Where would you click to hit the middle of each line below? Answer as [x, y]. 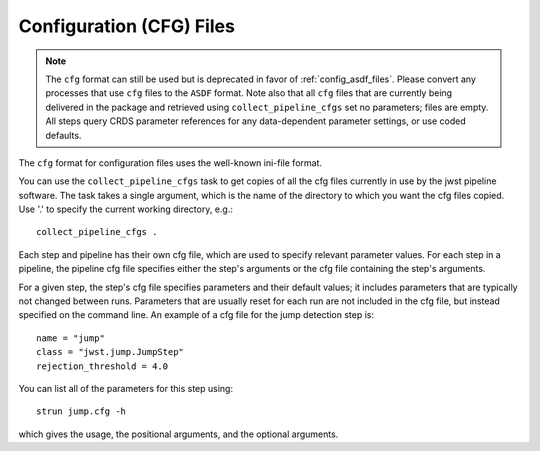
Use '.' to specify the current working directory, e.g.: [126, 209]
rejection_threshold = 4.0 [102, 366]
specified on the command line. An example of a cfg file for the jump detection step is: [196, 315]
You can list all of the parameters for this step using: [126, 388]
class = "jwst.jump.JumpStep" [110, 352]
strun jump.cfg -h [81, 411]
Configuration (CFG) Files [126, 26]
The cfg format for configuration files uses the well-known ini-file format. [170, 162]
